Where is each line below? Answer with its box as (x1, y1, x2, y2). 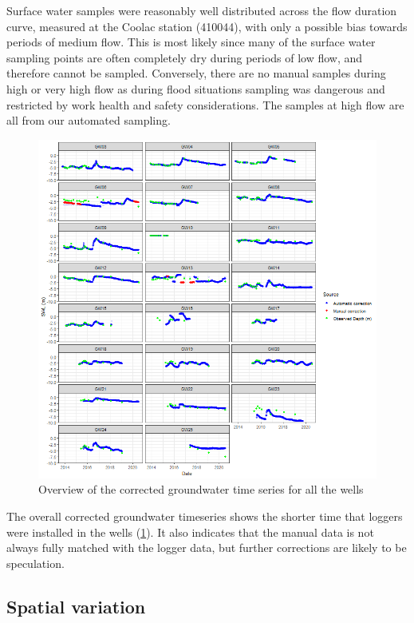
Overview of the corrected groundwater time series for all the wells (38, 481, 364, 498)
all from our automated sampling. (6, 112, 171, 129)
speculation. (6, 554, 65, 571)
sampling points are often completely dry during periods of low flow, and (6, 49, 363, 65)
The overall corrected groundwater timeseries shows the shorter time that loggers (6, 507, 403, 524)
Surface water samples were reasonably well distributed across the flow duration (6, 2, 397, 18)
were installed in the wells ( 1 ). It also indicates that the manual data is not (6, 523, 374, 540)
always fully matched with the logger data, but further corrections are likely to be (6, 539, 407, 556)
